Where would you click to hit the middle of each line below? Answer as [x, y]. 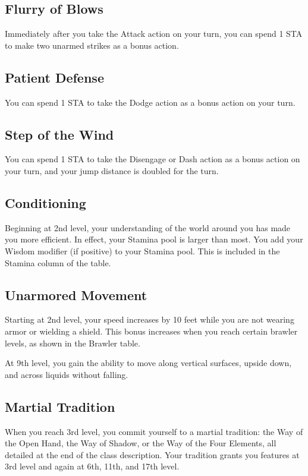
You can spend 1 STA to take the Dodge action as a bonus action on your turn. [150, 102]
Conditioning [45, 202]
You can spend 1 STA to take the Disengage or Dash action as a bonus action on [153, 159]
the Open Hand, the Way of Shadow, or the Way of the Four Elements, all [141, 443]
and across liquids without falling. [67, 374]
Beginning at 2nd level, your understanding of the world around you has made [148, 227]
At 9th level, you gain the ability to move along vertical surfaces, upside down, [148, 363]
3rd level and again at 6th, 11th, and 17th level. [92, 466]
